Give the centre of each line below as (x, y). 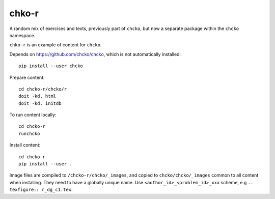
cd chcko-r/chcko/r (43, 89)
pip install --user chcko (51, 66)
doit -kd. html (37, 96)
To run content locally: (33, 115)
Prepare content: (27, 77)
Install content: (25, 145)
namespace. (22, 35)
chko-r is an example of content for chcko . (56, 45)
